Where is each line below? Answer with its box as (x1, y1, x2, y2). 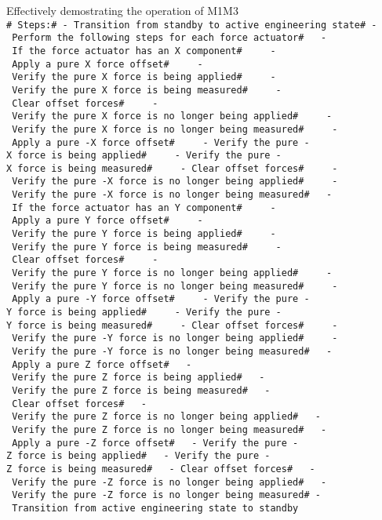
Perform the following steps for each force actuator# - (12, 32, 327, 44)
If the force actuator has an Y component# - (12, 202, 276, 213)
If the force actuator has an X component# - (12, 45, 276, 56)
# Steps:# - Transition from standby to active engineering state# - (6, 19, 377, 31)
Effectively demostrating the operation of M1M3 (6, 2, 238, 18)
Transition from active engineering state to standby (12, 502, 299, 514)
